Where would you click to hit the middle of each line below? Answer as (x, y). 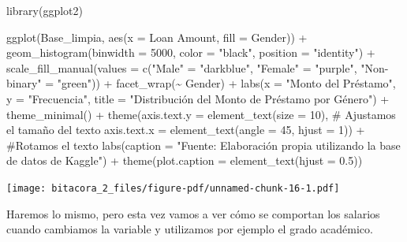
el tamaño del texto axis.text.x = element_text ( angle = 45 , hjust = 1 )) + (186, 130)
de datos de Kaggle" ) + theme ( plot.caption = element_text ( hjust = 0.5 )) (185, 160)
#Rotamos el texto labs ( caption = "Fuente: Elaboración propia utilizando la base (203, 145)
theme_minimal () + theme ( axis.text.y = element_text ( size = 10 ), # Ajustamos (201, 114)
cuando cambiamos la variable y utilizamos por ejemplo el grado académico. (190, 229)
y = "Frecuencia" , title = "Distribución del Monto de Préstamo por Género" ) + (198, 98)
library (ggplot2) (45, 10)
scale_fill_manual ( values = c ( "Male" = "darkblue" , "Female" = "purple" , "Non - (198, 67)
